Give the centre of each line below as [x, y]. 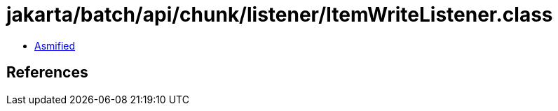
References [47, 73]
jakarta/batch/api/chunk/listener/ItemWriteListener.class [280, 15]
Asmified [55, 45]
